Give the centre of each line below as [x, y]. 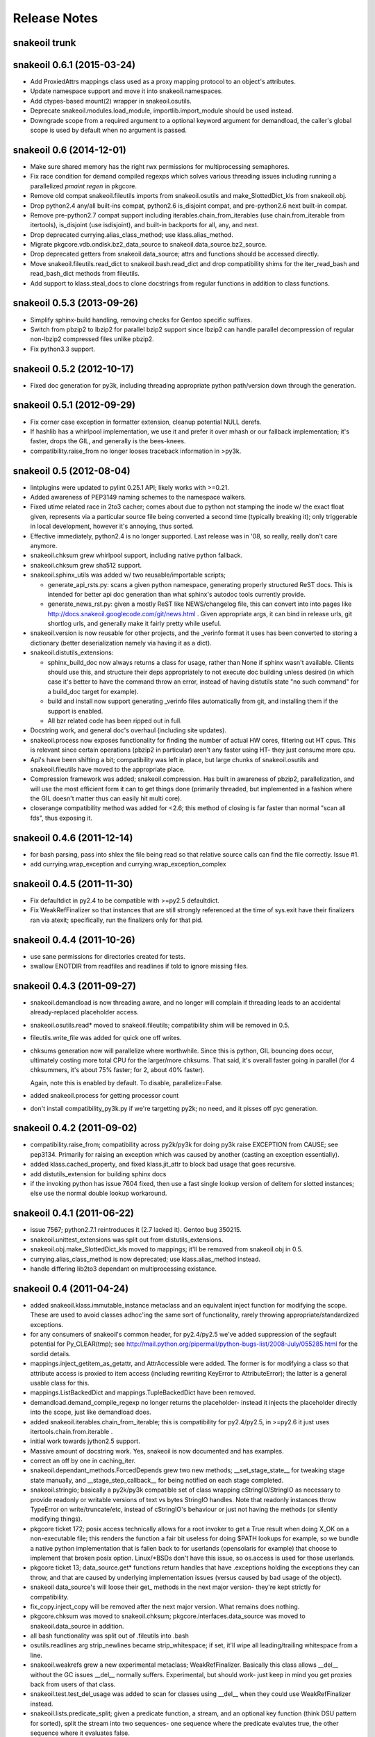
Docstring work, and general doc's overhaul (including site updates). [128, 730]
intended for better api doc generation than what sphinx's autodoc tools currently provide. [176, 594]
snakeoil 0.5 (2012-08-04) [72, 471]
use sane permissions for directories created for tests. [108, 956]
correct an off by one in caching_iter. [83, 1461]
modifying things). [56, 1519]
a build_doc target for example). [93, 691]
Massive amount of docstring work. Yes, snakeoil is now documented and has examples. [157, 1451]
